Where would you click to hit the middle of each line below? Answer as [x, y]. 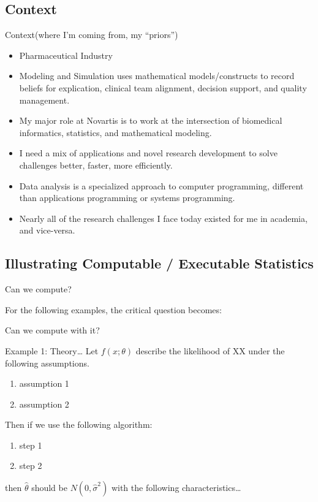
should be [49, 488]
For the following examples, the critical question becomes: [113, 309]
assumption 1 [44, 383]
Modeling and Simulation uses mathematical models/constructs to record [157, 76]
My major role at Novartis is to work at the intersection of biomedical [151, 120]
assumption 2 [44, 404]
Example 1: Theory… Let [52, 350]
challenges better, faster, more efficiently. [96, 165]
